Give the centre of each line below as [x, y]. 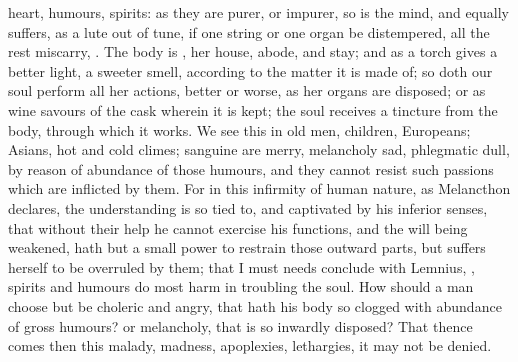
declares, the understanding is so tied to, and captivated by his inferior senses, [248, 207]
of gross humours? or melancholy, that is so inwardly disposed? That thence [240, 325]
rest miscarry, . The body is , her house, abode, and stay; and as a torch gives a [253, 51]
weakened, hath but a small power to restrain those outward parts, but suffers [247, 247]
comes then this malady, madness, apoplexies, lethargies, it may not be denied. [250, 345]
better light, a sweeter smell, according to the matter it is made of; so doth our [250, 70]
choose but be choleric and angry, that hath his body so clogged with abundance [255, 305]
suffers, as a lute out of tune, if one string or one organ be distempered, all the [249, 31]
